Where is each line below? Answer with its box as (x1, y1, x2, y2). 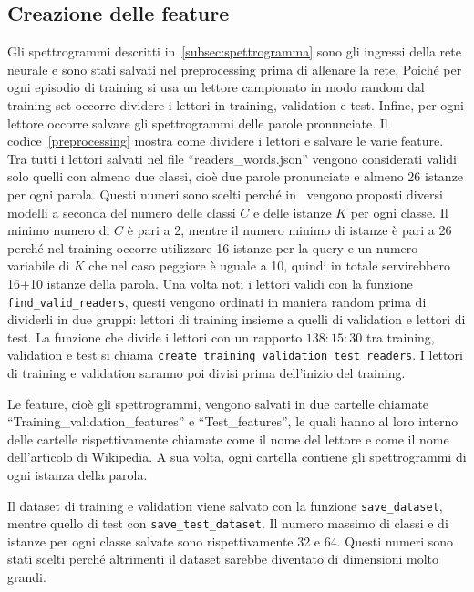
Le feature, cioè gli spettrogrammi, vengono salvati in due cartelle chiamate (7, 393, 429, 413)
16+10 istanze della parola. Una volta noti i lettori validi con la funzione (7, 273, 413, 292)
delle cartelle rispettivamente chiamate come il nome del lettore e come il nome (7, 429, 449, 448)
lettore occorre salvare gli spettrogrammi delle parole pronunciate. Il (7, 113, 388, 132)
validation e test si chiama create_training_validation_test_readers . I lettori (7, 345, 463, 364)
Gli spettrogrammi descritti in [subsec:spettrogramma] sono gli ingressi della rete (7, 42, 461, 61)
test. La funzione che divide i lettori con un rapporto (7, 327, 303, 346)
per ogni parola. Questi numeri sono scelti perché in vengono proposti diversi (7, 184, 443, 203)
